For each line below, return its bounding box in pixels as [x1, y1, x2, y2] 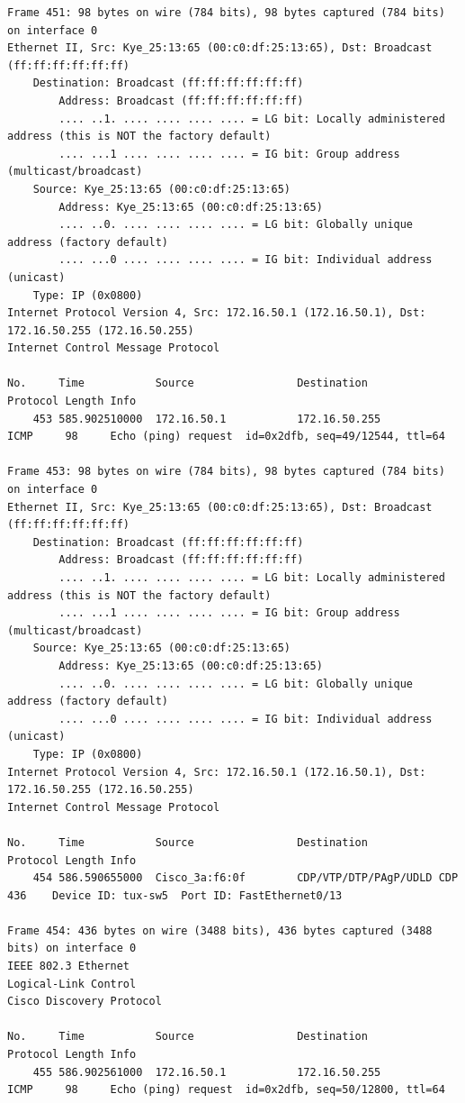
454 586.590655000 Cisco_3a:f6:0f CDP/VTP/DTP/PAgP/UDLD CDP [32, 871, 459, 885]
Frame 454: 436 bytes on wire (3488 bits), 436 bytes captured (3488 [7, 924, 433, 937]
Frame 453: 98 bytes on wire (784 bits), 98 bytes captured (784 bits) [7, 465, 445, 479]
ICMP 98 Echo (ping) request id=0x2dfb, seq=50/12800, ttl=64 [7, 1083, 445, 1097]
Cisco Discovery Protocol [7, 995, 162, 1008]
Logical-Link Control [7, 977, 137, 990]
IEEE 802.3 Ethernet [7, 960, 130, 973]
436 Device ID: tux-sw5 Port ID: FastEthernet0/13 [7, 889, 343, 902]
